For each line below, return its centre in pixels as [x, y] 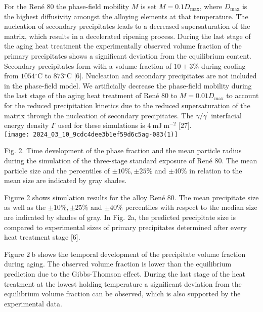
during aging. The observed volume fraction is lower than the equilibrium [118, 264]
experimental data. [33, 303]
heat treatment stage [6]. [42, 237]
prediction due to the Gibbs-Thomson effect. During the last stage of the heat [125, 273]
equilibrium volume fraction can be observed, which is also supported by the [122, 294]
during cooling [223, 65]
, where [211, 6]
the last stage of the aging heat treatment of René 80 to [91, 95]
